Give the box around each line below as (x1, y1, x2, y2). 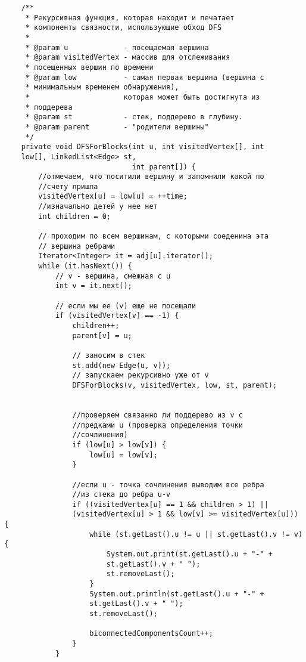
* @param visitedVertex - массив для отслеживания (25, 53, 230, 62)
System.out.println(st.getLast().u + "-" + (89, 589, 264, 598)
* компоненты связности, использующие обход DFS (25, 23, 222, 32)
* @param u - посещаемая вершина (25, 43, 209, 52)
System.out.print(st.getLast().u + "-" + (106, 550, 273, 559)
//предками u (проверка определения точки (72, 420, 243, 429)
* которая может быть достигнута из (25, 92, 260, 101)
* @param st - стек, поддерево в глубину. (25, 113, 243, 122)
